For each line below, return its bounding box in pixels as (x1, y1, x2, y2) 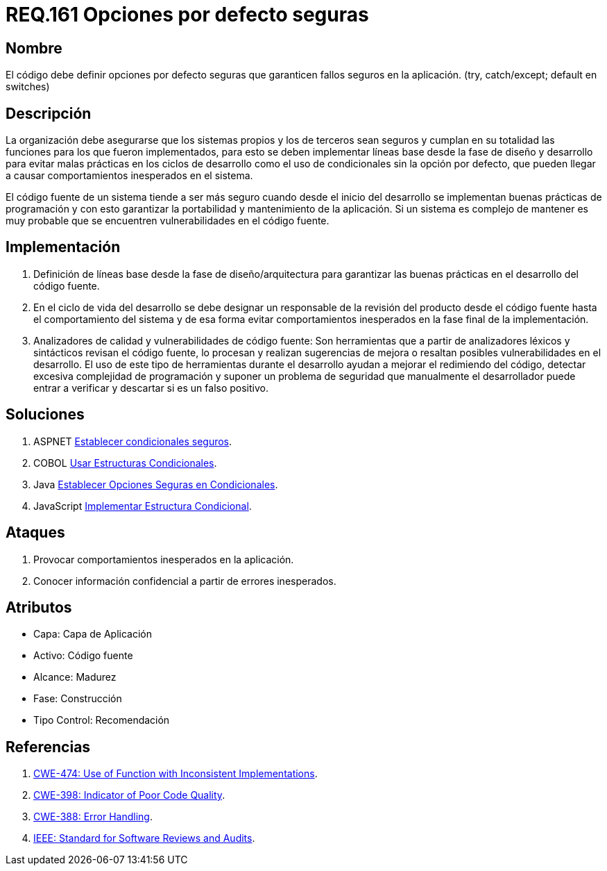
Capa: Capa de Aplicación (33, 628, 152, 640)
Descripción (6, 104, 92, 122)
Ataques (6, 524, 65, 542)
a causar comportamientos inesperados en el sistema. (6, 169, 253, 182)
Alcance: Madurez (33, 671, 117, 683)
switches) (6, 81, 50, 93)
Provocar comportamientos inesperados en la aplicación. (33, 553, 294, 565)
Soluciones (6, 406, 85, 424)
